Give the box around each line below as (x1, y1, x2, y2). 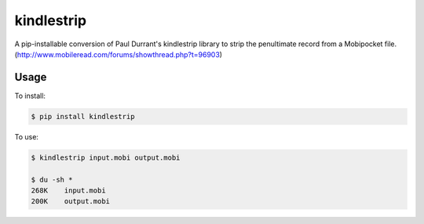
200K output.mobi (31, 197, 110, 206)
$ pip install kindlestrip (31, 112, 135, 121)
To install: (14, 91, 46, 100)
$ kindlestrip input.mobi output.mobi (31, 153, 181, 162)
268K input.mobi (31, 186, 106, 195)
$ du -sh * (31, 175, 73, 184)
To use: (14, 132, 39, 141)
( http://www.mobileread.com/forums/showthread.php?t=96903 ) (14, 49, 223, 59)
